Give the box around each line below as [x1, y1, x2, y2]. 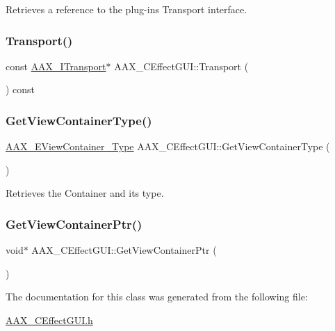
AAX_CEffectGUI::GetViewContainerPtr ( [31, 243, 217, 257]
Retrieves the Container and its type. [6, 186, 164, 200]
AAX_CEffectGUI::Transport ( [114, 58, 249, 73]
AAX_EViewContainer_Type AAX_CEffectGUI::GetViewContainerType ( [6, 139, 330, 154]
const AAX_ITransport [6, 58, 106, 73]
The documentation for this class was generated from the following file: [6, 289, 308, 304]
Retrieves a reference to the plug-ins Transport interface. [6, 2, 247, 16]
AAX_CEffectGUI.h [6, 313, 93, 327]
